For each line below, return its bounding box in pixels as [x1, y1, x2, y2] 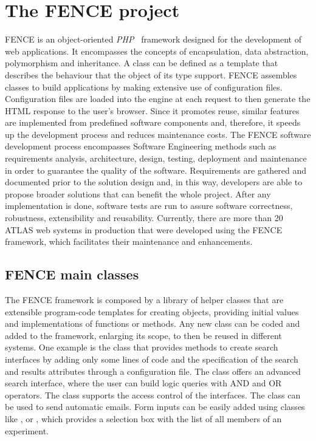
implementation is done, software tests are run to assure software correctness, [5, 199, 293, 212]
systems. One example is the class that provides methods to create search [5, 341, 278, 354]
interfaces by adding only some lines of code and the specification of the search [5, 352, 298, 365]
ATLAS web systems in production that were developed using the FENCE [5, 223, 283, 236]
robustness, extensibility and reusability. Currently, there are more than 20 [5, 211, 283, 224]
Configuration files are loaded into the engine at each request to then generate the [5, 92, 311, 105]
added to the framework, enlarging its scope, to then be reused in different [5, 329, 282, 341]
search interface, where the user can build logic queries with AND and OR [5, 377, 282, 389]
